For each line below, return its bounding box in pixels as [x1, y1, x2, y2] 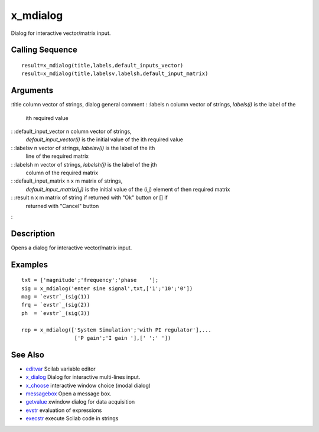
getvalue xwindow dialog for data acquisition [25, 398, 135, 405]
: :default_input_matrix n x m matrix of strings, [11, 177, 123, 184]
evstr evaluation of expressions [25, 407, 102, 414]
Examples [11, 259, 48, 269]
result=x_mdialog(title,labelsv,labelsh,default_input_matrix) [21, 70, 209, 77]
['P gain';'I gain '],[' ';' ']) [74, 334, 171, 341]
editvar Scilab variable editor [25, 365, 96, 372]
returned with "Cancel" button [25, 202, 99, 209]
